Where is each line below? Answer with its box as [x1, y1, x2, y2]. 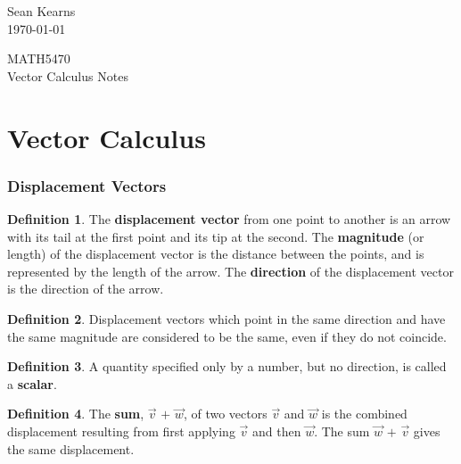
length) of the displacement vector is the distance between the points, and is [7, 244, 424, 263]
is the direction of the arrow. [7, 279, 164, 298]
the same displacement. [7, 439, 135, 458]
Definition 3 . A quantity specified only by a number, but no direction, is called [7, 357, 447, 376]
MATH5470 [7, 49, 70, 68]
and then [251, 421, 301, 440]
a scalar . [7, 374, 57, 393]
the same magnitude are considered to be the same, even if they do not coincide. [7, 327, 447, 345]
